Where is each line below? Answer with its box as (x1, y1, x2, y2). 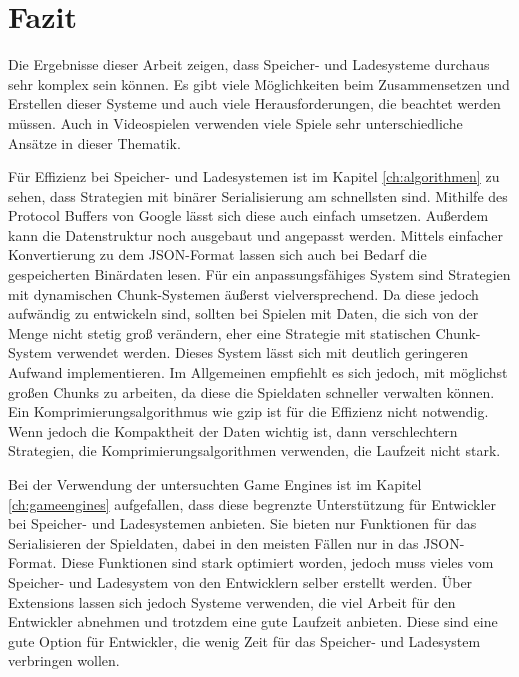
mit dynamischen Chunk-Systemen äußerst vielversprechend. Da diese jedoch (8, 283, 479, 304)
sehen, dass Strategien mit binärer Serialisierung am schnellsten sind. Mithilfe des (8, 185, 508, 206)
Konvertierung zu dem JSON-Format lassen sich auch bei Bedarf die (8, 244, 427, 265)
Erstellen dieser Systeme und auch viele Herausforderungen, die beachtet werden (8, 93, 501, 114)
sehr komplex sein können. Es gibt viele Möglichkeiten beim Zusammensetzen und (8, 73, 510, 94)
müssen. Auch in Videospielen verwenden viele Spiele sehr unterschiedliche (8, 112, 463, 133)
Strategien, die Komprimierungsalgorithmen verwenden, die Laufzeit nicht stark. (8, 440, 501, 461)
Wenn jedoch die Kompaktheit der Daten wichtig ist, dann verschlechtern (8, 420, 458, 441)
